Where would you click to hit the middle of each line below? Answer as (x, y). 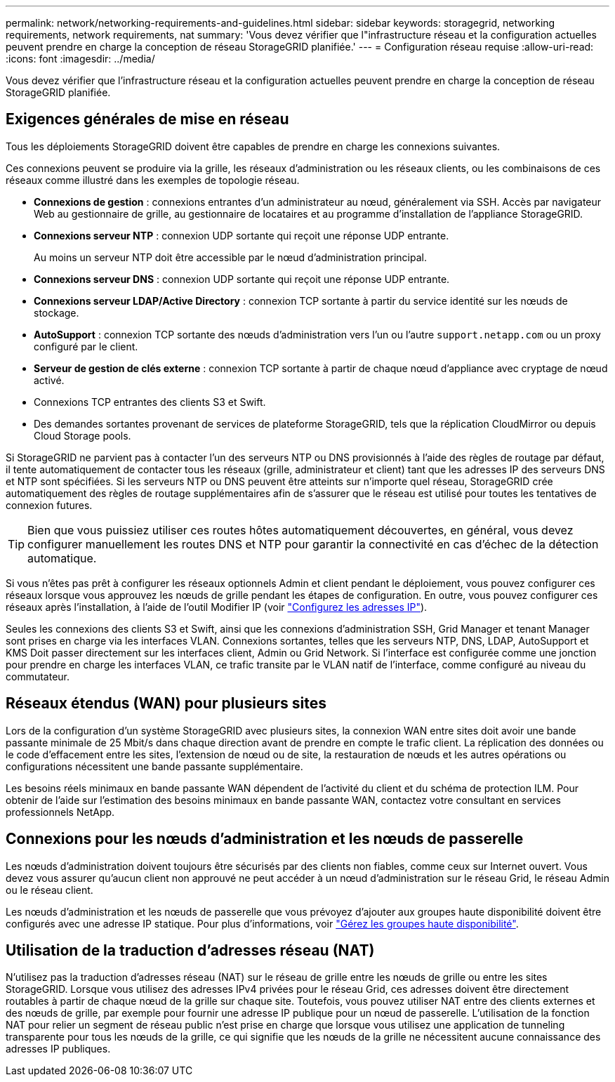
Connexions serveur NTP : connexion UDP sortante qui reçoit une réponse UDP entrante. (242, 235)
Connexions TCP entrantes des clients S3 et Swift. (150, 402)
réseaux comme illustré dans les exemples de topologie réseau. (153, 180)
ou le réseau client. (49, 890)
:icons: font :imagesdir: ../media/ (80, 59)
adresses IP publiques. (58, 1049)
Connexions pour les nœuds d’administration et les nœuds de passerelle (265, 839)
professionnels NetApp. (60, 812)
